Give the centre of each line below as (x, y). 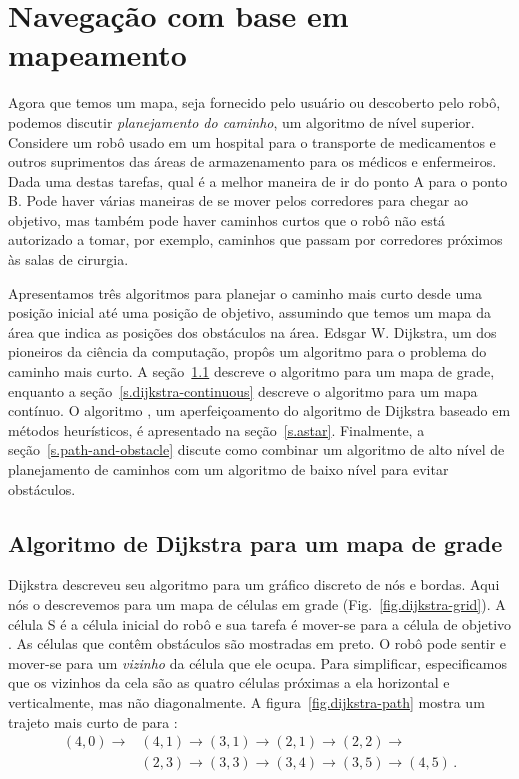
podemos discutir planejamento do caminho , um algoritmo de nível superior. (241, 121)
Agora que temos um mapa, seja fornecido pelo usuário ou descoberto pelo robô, (254, 102)
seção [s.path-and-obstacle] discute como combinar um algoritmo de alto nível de (256, 449)
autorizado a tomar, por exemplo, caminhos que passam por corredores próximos (255, 239)
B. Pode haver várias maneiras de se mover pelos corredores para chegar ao (238, 200)
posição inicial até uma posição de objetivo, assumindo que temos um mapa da (249, 312)
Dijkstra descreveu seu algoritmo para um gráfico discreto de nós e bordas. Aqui (254, 584)
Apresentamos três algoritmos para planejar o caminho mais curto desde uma (245, 292)
